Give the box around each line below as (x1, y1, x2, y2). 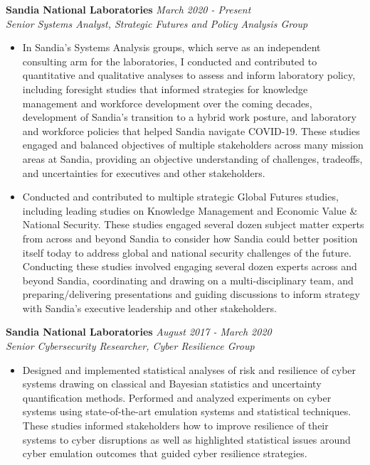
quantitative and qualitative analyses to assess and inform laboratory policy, (22, 68, 356, 82)
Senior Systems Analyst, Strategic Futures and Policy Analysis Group (6, 16, 308, 31)
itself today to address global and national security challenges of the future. (22, 245, 351, 260)
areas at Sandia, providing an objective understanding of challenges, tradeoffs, (22, 151, 363, 166)
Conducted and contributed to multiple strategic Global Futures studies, (22, 189, 339, 204)
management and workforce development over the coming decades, (22, 95, 312, 110)
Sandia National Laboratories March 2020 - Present (6, 2, 251, 16)
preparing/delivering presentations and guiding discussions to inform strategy (22, 287, 360, 301)
